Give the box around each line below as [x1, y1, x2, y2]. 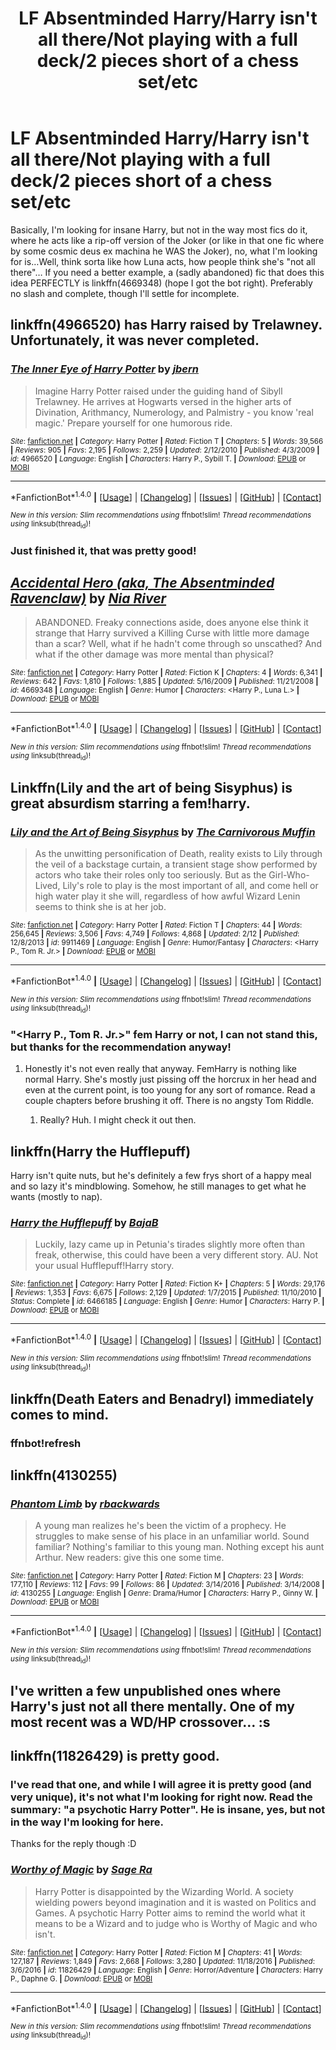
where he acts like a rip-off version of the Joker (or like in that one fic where [10, 234, 325, 246]
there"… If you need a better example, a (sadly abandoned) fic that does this [10, 266, 325, 278]
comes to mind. [10, 1406, 110, 1423]
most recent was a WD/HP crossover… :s [10, 1713, 271, 1731]
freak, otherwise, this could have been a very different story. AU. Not [34, 1249, 319, 1261]
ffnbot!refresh [10, 1436, 82, 1450]
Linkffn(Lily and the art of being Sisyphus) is [10, 779, 293, 796]
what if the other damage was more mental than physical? [34, 648, 274, 661]
